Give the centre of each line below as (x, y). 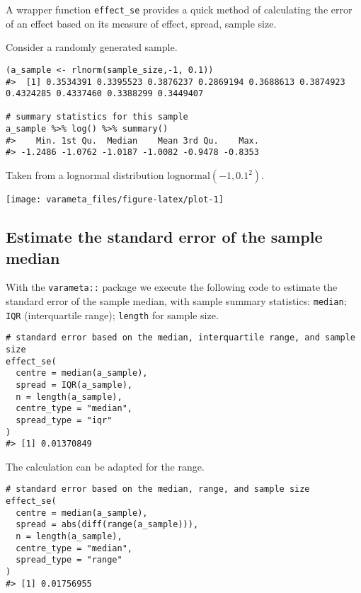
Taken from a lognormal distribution (85, 175)
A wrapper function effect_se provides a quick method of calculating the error (179, 9)
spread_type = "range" (69, 560)
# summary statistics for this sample (97, 117)
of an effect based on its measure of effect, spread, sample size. (141, 23)
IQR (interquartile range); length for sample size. (112, 315)
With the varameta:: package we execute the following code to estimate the (172, 287)
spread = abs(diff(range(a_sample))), (107, 525)
